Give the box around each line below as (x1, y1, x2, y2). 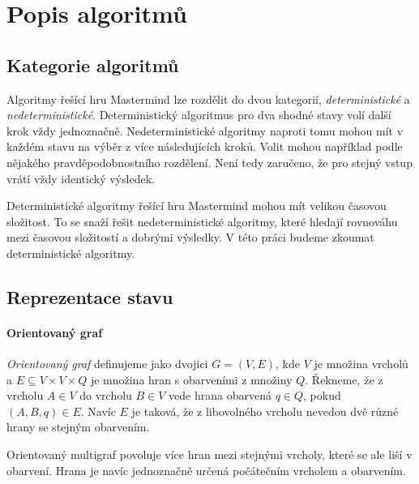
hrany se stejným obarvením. (6, 418, 150, 435)
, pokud (303, 387, 341, 404)
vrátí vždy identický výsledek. (6, 169, 155, 186)
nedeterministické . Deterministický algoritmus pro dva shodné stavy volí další (6, 106, 391, 123)
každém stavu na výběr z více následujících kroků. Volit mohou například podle (6, 138, 403, 155)
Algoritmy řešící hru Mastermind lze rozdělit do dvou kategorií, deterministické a (6, 90, 410, 107)
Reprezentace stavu (6, 284, 173, 309)
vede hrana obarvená (169, 387, 271, 404)
